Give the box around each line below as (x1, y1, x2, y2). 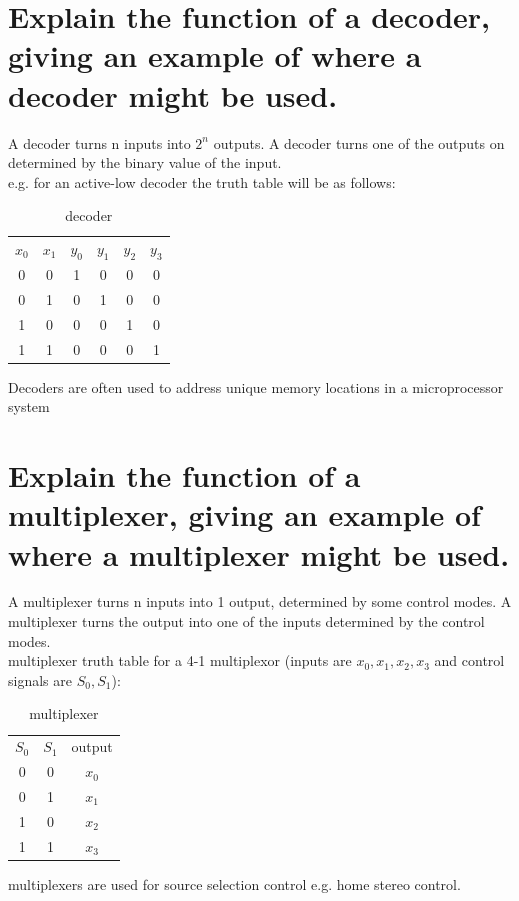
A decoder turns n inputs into (8, 132, 191, 153)
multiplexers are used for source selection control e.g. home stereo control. (8, 873, 461, 894)
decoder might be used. (8, 74, 338, 115)
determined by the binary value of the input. (8, 152, 282, 173)
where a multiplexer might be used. (8, 533, 510, 574)
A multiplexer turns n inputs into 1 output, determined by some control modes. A (8, 591, 512, 612)
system (8, 396, 50, 417)
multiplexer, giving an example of (8, 494, 481, 535)
